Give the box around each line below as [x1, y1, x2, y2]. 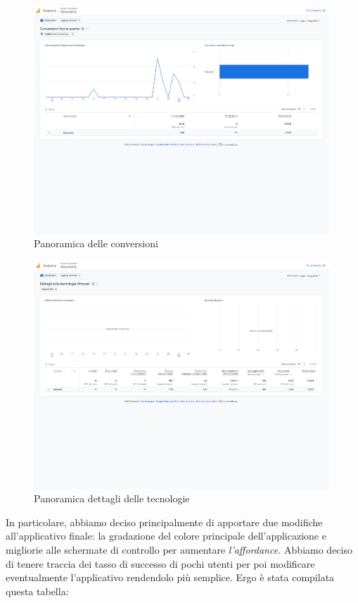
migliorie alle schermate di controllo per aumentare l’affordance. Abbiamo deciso [6, 542, 352, 557]
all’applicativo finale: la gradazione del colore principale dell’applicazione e [6, 528, 326, 543]
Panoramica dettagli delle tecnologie [34, 491, 190, 506]
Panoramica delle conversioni [34, 236, 158, 251]
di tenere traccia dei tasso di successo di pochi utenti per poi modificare [6, 556, 315, 571]
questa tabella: [6, 583, 69, 598]
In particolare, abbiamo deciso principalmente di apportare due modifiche [6, 514, 323, 529]
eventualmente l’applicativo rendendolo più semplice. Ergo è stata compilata [6, 570, 335, 585]
